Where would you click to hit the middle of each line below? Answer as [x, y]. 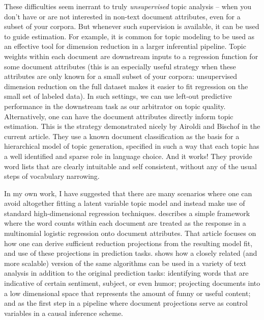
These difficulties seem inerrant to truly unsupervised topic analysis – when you [128, 6]
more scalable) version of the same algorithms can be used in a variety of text [125, 263]
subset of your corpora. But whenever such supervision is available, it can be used [132, 26]
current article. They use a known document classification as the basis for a [122, 136]
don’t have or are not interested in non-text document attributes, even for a [122, 16]
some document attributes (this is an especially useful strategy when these [120, 66]
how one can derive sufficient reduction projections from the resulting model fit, [128, 243]
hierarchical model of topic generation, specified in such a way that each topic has [132, 146]
